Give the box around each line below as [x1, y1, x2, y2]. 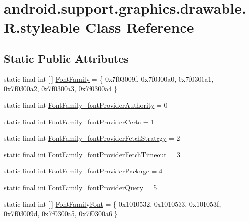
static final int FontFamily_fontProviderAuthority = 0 [4, 99, 168, 110]
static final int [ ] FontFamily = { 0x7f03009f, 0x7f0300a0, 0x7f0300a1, [4, 74, 214, 84]
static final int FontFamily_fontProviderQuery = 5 [4, 182, 157, 192]
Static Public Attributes [4, 50, 129, 66]
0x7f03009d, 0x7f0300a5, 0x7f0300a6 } [4, 208, 118, 219]
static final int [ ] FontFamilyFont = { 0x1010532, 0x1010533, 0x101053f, [4, 198, 221, 209]
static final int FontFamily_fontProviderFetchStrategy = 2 [4, 133, 180, 143]
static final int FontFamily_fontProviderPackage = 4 [4, 166, 163, 176]
